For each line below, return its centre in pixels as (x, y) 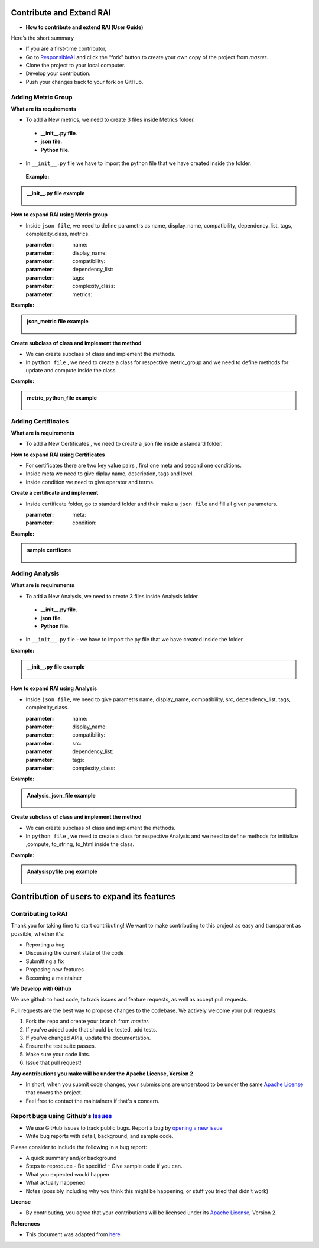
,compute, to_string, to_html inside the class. (80, 844)
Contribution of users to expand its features (93, 897)
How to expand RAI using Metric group (59, 215)
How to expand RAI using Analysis (54, 688)
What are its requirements (44, 109)
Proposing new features (55, 970)
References (25, 1223)
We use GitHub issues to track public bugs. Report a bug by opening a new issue (124, 1128)
